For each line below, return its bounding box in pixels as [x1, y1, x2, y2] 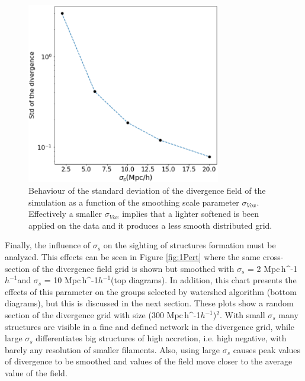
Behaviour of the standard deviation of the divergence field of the [28, 184, 266, 197]
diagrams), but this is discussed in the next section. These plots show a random [5, 297, 294, 309]
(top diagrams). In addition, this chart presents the [111, 274, 297, 286]
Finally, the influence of [5, 239, 91, 251]
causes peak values [233, 343, 301, 356]
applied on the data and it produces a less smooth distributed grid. [28, 219, 272, 231]
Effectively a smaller [28, 207, 102, 220]
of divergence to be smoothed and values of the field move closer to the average [5, 355, 293, 367]
